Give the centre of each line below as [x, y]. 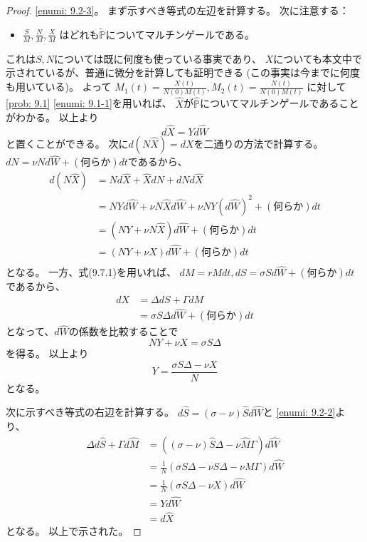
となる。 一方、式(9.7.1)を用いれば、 [91, 272]
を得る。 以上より [47, 353]
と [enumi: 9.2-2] [299, 412]
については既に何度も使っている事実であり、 [158, 58]
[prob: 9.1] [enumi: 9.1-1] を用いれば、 [89, 103]
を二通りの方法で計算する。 [259, 144]
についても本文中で [318, 58]
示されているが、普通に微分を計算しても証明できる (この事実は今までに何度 [183, 72]
